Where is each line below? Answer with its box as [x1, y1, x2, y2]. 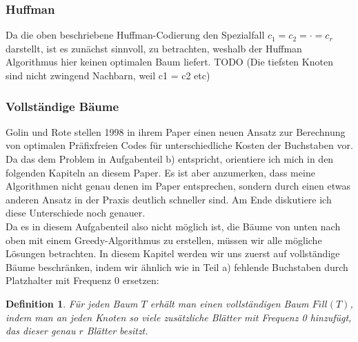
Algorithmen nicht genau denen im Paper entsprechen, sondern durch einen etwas [6, 179, 350, 193]
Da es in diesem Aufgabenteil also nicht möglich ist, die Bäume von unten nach [6, 219, 341, 233]
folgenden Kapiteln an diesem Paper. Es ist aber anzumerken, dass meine [6, 165, 315, 179]
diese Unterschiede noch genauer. [6, 205, 146, 220]
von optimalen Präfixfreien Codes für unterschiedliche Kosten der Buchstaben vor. [6, 138, 353, 152]
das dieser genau [6, 323, 76, 338]
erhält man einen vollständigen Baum [150, 296, 309, 310]
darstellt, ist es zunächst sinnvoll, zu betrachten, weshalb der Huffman [6, 41, 302, 55]
